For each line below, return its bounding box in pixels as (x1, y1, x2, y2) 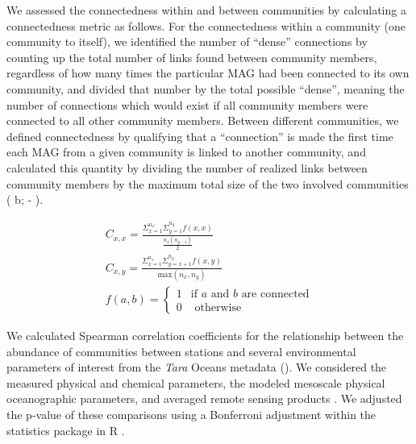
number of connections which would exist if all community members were (6, 96, 368, 113)
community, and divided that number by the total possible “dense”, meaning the (6, 80, 405, 97)
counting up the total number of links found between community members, (6, 48, 377, 65)
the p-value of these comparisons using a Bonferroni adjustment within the (6, 405, 376, 422)
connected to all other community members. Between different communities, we (6, 112, 399, 129)
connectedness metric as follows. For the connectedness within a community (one (6, 17, 406, 34)
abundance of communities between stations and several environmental (6, 342, 356, 359)
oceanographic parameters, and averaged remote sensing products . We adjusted (6, 390, 402, 407)
